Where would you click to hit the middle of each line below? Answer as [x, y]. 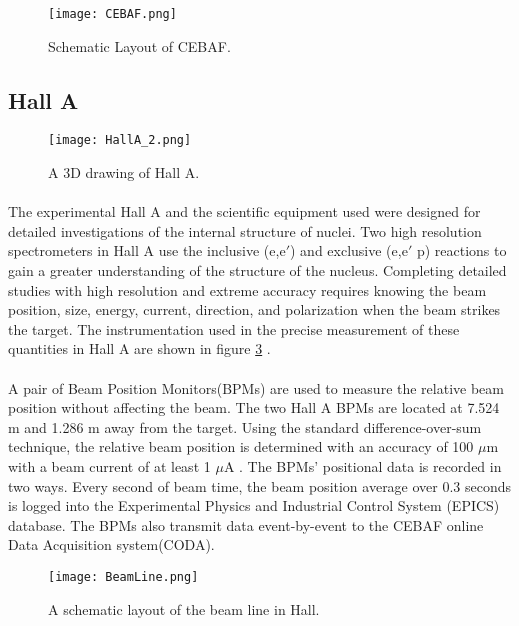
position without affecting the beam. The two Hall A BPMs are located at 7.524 [254, 407]
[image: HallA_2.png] [120, 140]
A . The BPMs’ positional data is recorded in [362, 466]
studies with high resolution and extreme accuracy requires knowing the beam [247, 289]
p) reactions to [461, 250]
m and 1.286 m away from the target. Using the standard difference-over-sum [245, 426]
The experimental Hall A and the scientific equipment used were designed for [244, 211]
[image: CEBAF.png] [112, 14]
